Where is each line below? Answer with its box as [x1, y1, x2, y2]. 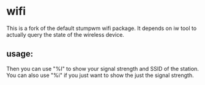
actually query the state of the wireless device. [6, 31, 124, 38]
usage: [6, 49, 34, 59]
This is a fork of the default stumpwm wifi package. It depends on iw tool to [6, 24, 197, 32]
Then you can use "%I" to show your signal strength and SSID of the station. [6, 65, 199, 72]
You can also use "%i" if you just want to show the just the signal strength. [6, 72, 194, 79]
